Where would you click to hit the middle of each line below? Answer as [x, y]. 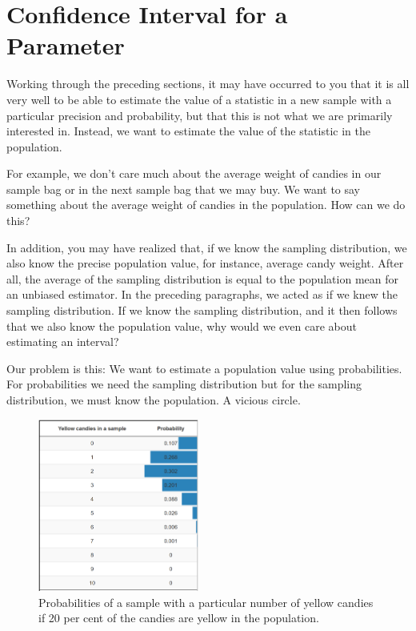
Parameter [66, 45]
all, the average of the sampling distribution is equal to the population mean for [202, 278]
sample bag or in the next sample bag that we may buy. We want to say [184, 189]
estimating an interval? [63, 342]
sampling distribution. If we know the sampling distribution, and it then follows [202, 310]
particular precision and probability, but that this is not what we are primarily [200, 115]
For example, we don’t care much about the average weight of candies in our [194, 173]
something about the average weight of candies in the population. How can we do [206, 205]
